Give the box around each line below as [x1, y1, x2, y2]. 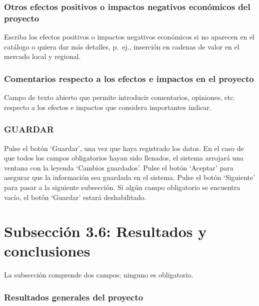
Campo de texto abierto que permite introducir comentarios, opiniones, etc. [4, 92, 235, 102]
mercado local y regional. [4, 51, 81, 61]
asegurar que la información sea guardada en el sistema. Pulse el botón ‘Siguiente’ [4, 172, 255, 182]
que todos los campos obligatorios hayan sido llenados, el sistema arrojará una [4, 152, 244, 163]
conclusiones [4, 240, 90, 261]
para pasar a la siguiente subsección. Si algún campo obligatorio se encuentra [4, 181, 240, 192]
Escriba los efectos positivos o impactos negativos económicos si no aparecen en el [4, 31, 254, 42]
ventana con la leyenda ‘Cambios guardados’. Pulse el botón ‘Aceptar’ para [4, 162, 233, 172]
